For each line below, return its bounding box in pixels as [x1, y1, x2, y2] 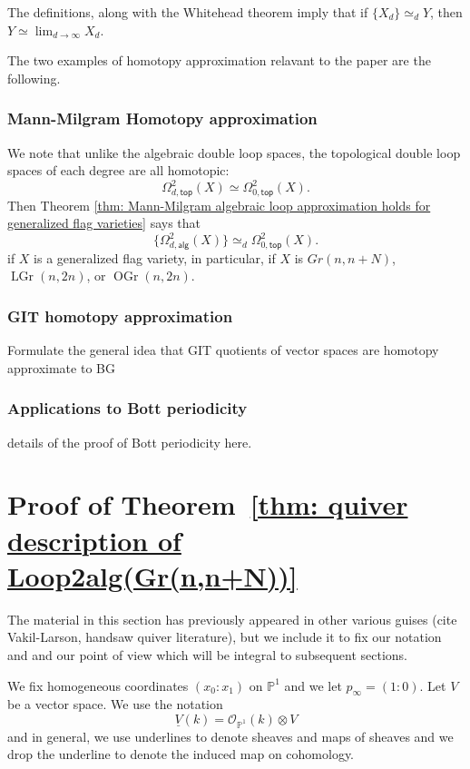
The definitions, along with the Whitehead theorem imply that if [7, 3, 368, 21]
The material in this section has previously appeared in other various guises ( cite [7, 609, 457, 628]
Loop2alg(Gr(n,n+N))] [7, 557, 298, 594]
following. [7, 68, 61, 87]
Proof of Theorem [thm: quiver [7, 486, 408, 523]
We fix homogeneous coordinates [7, 675, 189, 695]
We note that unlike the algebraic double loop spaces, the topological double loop [7, 143, 461, 162]
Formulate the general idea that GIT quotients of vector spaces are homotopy [7, 340, 439, 360]
